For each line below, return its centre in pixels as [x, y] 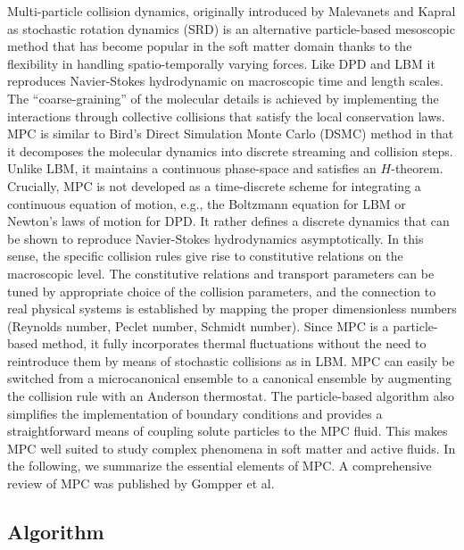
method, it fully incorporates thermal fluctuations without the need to [234, 343]
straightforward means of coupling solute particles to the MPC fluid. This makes [228, 431]
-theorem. [417, 168]
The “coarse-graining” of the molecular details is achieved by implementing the [223, 98]
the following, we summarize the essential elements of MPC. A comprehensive [220, 466]
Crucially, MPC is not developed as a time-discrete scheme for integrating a [214, 185]
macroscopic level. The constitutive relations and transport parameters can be [221, 273]
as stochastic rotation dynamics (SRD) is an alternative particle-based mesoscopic [231, 28]
